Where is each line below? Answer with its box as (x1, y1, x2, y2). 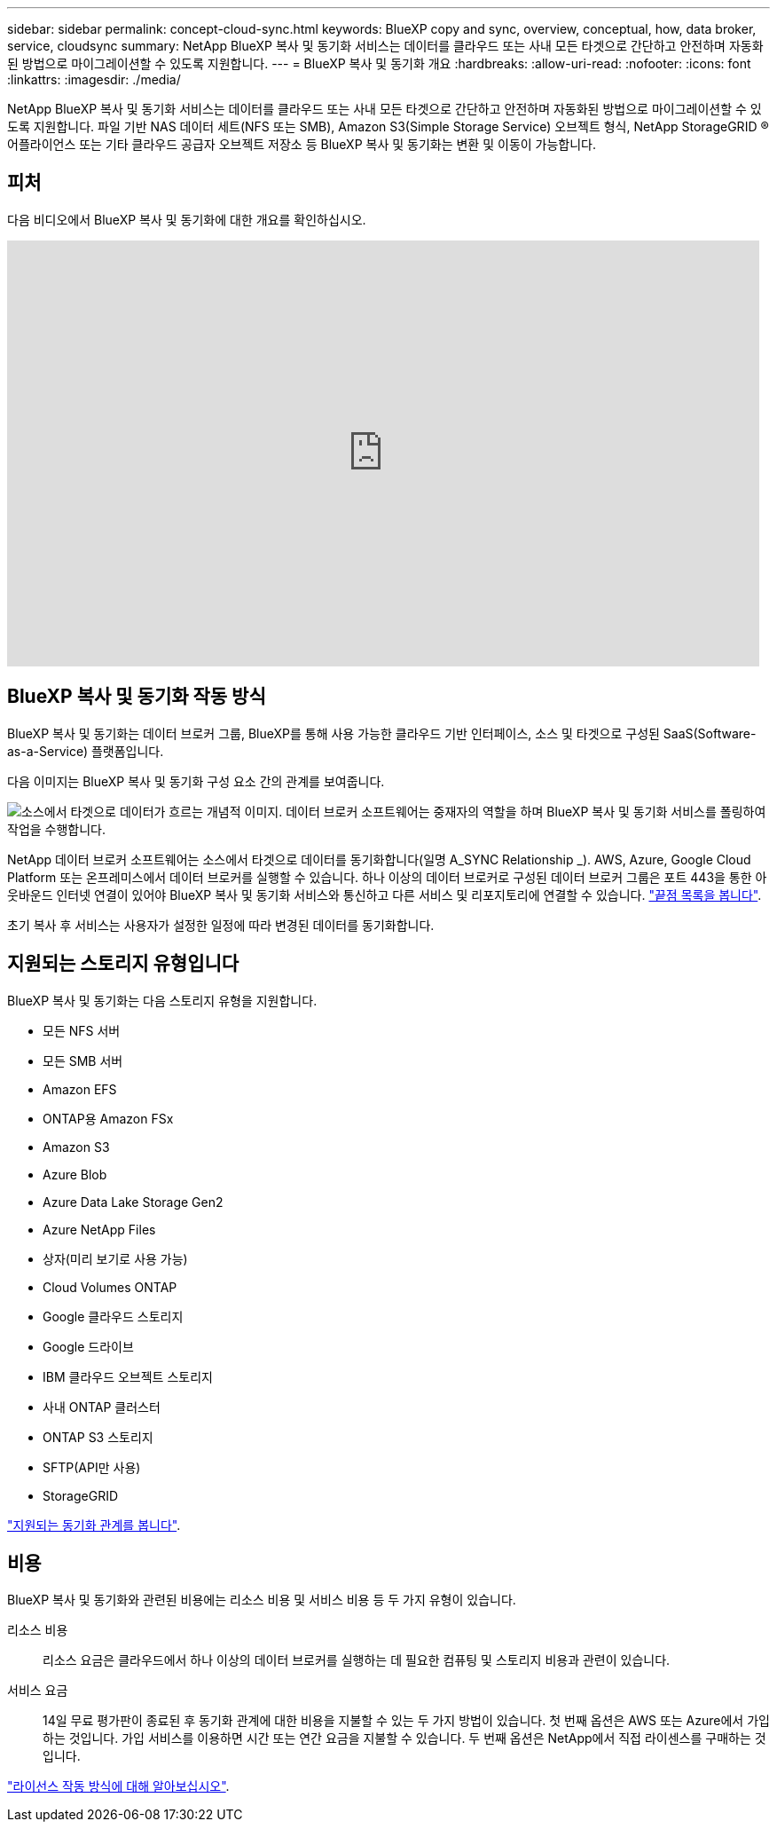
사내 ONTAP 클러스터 (43, 1399, 161, 1415)
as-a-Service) (7, 743, 88, 759)
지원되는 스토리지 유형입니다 (7, 952, 239, 975)
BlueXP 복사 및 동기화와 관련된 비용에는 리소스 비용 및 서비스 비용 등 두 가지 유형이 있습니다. (7, 1592, 516, 1608)
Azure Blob (43, 1166, 107, 1182)
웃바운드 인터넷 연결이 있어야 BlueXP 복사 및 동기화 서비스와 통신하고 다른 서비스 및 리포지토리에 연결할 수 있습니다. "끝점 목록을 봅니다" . (7, 887, 762, 903)
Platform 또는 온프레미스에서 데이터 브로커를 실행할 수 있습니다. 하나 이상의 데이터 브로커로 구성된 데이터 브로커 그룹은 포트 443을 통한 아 (7, 869, 767, 885)
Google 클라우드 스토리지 (43, 1308, 184, 1324)
